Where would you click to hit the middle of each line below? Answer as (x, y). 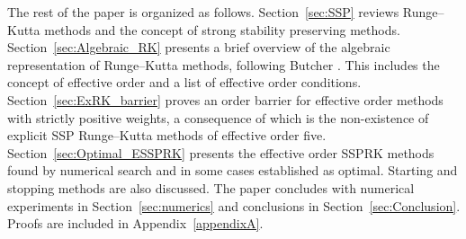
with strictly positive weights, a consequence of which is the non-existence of (218, 117)
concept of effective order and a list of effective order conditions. (184, 82)
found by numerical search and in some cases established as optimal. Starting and (233, 170)
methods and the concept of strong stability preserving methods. (222, 29)
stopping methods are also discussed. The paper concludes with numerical (211, 187)
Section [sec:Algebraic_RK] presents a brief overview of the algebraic (199, 47)
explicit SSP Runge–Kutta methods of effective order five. (167, 135)
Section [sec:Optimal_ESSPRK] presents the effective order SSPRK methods (221, 152)
